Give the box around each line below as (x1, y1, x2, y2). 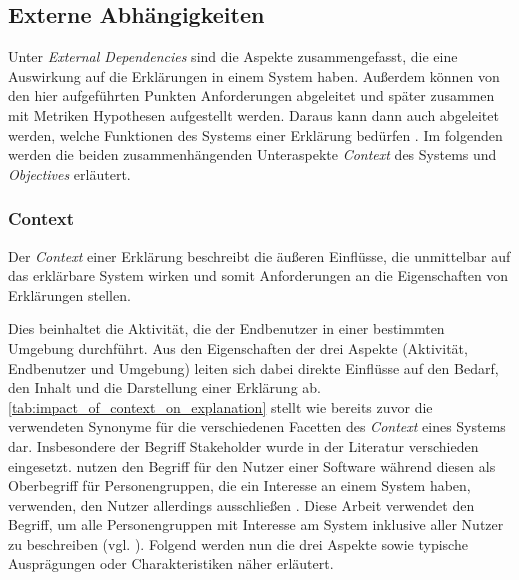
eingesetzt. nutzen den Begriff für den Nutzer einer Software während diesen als (8, 455, 496, 476)
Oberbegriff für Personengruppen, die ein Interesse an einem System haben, (8, 475, 471, 496)
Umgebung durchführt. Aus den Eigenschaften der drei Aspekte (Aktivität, (8, 337, 468, 358)
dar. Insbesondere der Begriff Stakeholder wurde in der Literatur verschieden (8, 435, 479, 456)
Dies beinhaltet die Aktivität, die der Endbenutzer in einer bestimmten (8, 318, 445, 339)
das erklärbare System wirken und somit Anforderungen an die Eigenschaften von (8, 265, 509, 286)
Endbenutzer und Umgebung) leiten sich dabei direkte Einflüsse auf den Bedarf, (8, 357, 499, 378)
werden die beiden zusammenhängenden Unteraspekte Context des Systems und (8, 144, 497, 165)
